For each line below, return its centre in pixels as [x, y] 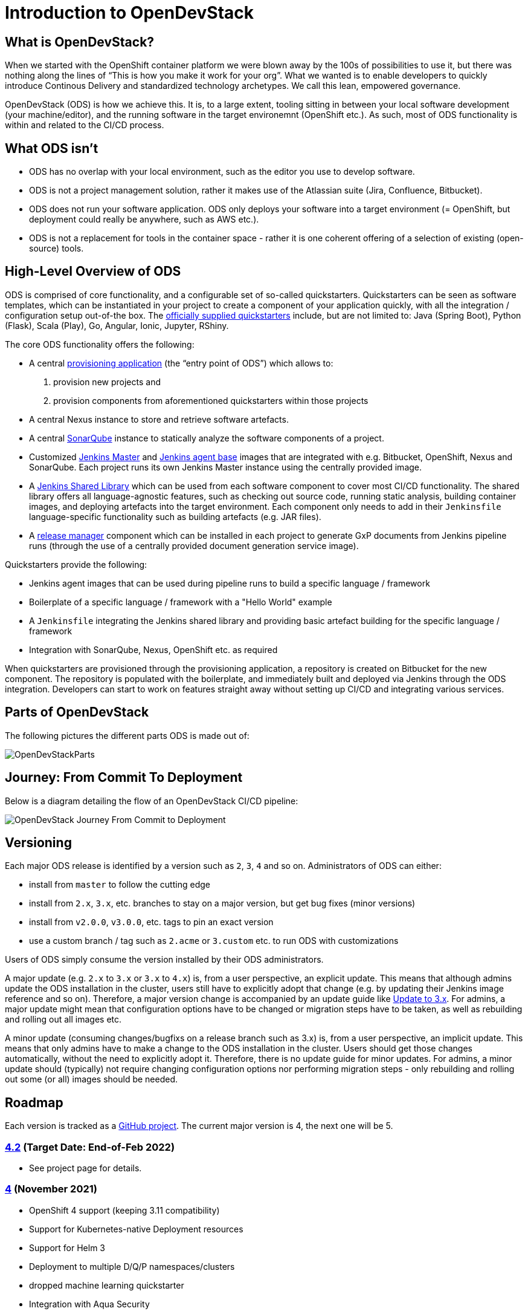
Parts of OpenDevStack [77, 712]
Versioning [38, 842]
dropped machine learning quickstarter [107, 1285]
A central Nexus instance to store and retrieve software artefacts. [159, 419]
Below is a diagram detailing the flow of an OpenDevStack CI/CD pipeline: [152, 801]
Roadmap [34, 1102]
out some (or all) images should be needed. [92, 1079]
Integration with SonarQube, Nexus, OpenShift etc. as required [153, 649]
